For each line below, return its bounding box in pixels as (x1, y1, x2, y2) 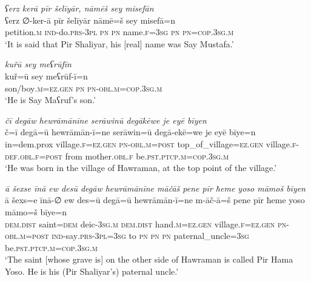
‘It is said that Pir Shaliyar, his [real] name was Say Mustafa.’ (5, 37, 234, 50)
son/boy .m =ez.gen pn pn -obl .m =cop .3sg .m (5, 81, 162, 94)
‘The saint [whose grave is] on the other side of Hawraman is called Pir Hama (5, 253, 293, 266)
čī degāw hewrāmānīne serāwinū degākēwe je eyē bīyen (5, 113, 207, 126)
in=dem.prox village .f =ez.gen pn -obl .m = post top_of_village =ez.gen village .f (5, 137, 296, 150)
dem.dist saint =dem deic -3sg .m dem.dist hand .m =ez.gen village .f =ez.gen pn (5, 217, 287, 230)
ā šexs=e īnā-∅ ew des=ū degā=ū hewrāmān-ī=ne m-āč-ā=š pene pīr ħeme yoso (5, 193, 305, 206)
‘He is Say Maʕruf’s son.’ (5, 93, 96, 106)
